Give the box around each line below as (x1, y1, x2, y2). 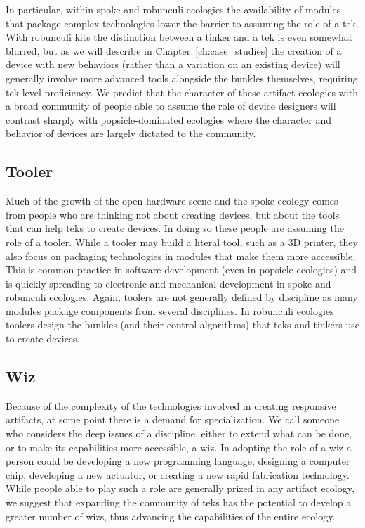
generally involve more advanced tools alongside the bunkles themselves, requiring (6, 70, 358, 85)
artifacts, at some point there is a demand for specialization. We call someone (6, 412, 340, 427)
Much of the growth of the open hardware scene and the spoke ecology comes (6, 193, 338, 208)
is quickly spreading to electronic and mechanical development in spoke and (6, 276, 331, 290)
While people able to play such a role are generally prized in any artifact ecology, (6, 481, 354, 496)
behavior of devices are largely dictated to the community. (6, 126, 256, 141)
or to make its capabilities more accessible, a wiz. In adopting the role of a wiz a (6, 439, 352, 454)
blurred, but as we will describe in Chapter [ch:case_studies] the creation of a (6, 43, 342, 58)
